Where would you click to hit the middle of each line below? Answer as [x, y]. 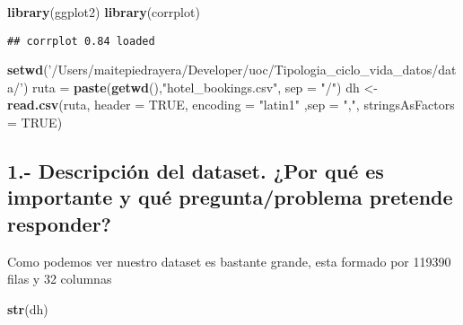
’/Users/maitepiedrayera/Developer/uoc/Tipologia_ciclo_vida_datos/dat [252, 70]
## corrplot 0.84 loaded [81, 41]
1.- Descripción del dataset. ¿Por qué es [196, 171]
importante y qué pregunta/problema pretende [230, 197]
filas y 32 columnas [60, 279]
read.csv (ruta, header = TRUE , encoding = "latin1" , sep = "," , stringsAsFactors [231, 105]
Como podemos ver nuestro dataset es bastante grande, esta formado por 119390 [229, 261]
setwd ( [28, 70]
